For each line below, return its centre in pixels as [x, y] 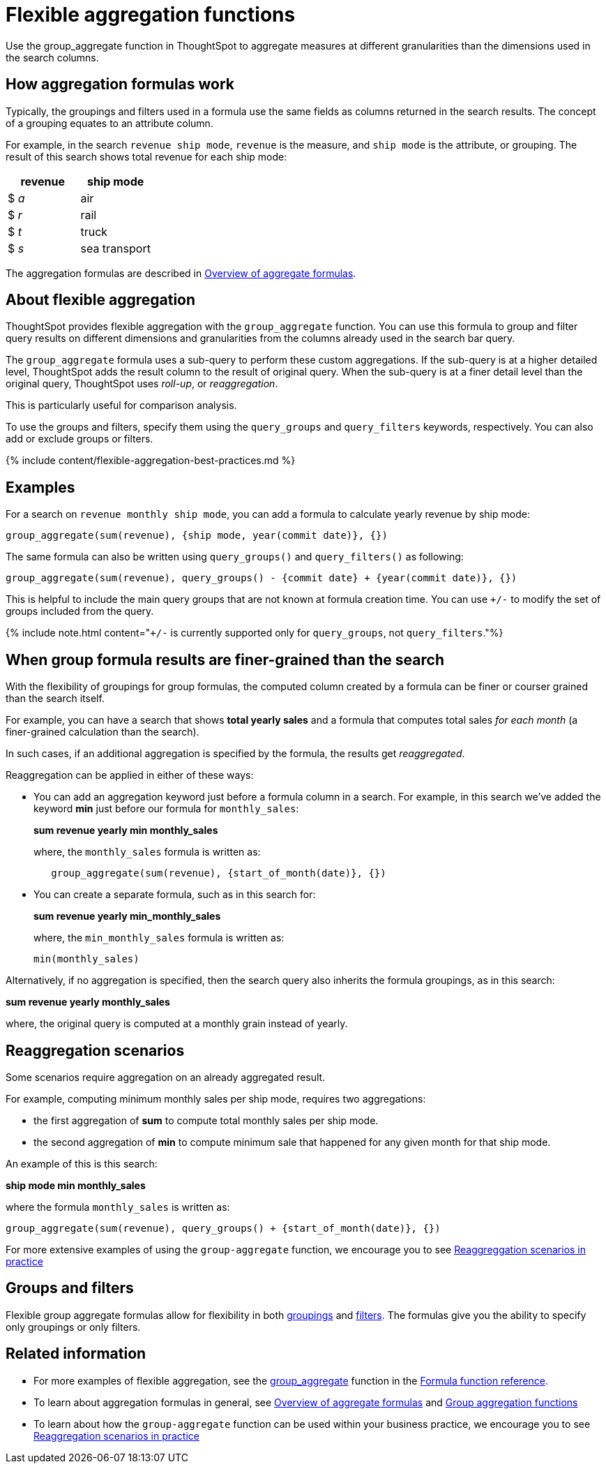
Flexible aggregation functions [151, 15]
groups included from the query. [80, 611]
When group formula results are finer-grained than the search [225, 659]
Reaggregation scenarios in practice [116, 1436]
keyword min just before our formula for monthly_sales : [166, 809]
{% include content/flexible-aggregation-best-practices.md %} [151, 461]
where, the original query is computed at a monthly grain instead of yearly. [177, 1024]
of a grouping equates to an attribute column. [109, 123]
